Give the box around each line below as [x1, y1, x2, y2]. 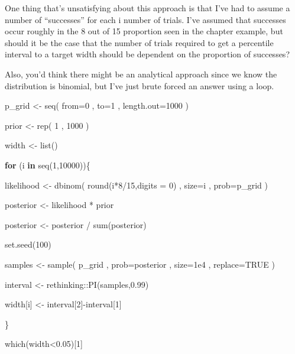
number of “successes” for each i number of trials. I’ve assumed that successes [5, 13, 286, 25]
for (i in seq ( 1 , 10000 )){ [5, 158, 90, 171]
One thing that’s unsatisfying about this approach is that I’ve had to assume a [5, 2, 290, 14]
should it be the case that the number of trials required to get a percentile [5, 36, 274, 48]
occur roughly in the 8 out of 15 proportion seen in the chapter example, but [5, 25, 283, 37]
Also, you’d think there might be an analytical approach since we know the [5, 67, 277, 80]
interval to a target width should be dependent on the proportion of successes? [5, 48, 290, 60]
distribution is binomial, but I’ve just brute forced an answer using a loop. [5, 79, 274, 92]
